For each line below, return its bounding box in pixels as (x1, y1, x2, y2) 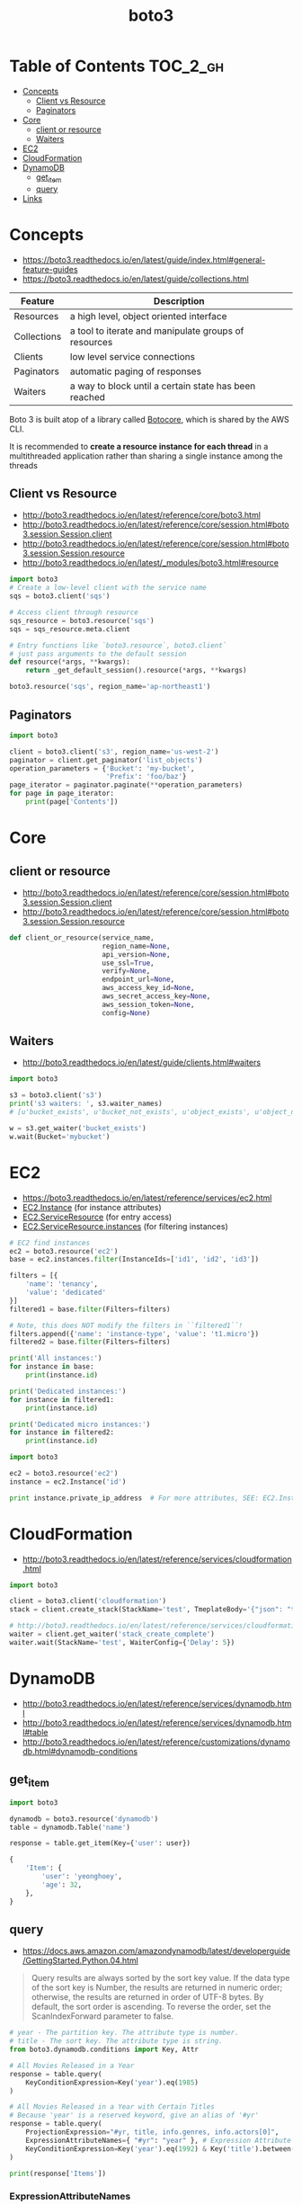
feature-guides (22, 263, 78, 274)
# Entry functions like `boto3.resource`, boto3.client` (9, 640, 227, 650)
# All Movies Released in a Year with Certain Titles (9, 2102, 216, 2111)
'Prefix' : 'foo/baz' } (105, 772, 187, 781)
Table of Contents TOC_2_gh (9, 56, 225, 76)
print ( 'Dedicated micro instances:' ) (9, 1420, 151, 1429)
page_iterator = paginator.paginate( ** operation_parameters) (9, 781, 244, 790)
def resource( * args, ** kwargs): (9, 657, 130, 666)
